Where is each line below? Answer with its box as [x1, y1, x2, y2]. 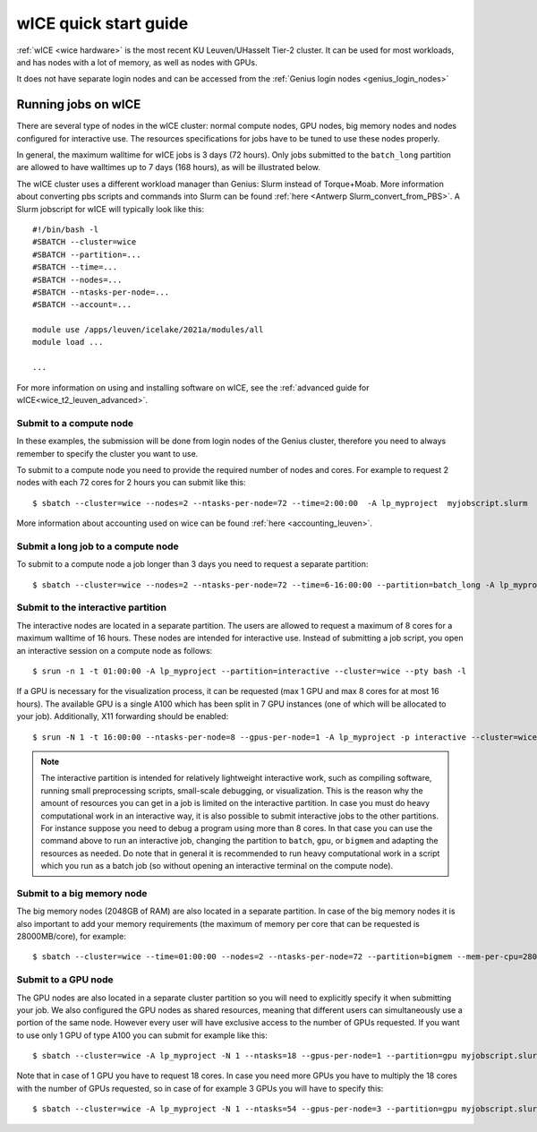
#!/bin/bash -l [32, 224, 99, 235]
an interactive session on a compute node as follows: [16, 645, 213, 656]
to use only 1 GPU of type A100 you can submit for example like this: [16, 1030, 268, 1041]
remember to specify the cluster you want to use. [16, 448, 199, 459]
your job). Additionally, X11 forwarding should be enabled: [16, 711, 228, 722]
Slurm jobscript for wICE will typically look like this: [16, 203, 205, 214]
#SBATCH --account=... [32, 300, 132, 310]
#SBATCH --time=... [32, 262, 118, 272]
